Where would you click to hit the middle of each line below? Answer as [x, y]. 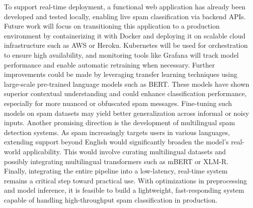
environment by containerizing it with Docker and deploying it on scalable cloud [125, 35]
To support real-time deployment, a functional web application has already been [125, 6]
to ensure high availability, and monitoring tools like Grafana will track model [122, 54]
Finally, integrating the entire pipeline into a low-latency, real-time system [116, 171]
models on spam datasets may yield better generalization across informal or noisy [126, 113]
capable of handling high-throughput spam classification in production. [111, 199]
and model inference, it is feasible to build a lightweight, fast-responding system [124, 190]
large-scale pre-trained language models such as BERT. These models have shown [127, 84]
